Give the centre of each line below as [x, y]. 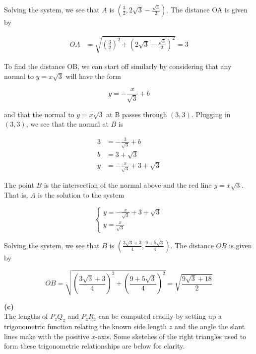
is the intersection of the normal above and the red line [128, 185]
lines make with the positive [47, 336]
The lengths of [26, 316]
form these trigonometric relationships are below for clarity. [95, 346]
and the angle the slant [210, 326]
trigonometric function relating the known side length [86, 326]
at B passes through [137, 114]
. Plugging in [211, 114]
